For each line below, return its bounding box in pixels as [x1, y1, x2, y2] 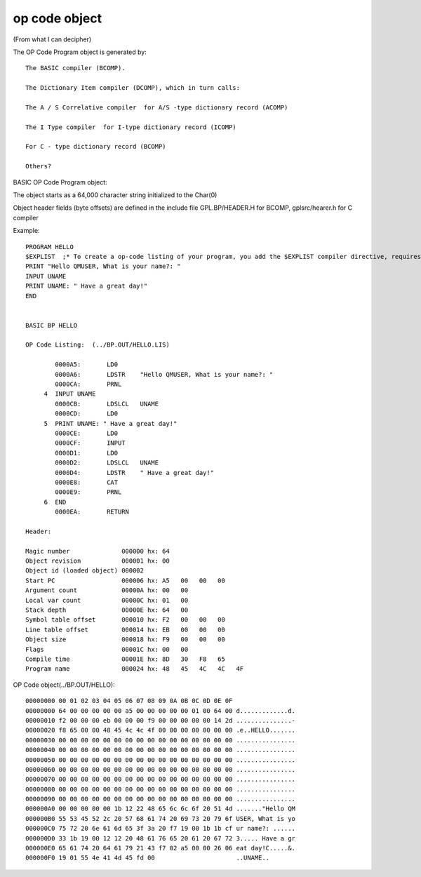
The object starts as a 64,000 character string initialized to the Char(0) [13, 191, 218, 199]
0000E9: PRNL [55, 488, 122, 496]
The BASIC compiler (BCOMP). [25, 64, 126, 72]
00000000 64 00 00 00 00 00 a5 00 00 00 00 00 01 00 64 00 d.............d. [25, 707, 296, 715]
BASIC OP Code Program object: [13, 178, 108, 186]
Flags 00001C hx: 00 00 [25, 645, 189, 653]
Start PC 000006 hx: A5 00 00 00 [25, 576, 226, 584]
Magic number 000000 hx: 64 [25, 547, 170, 555]
